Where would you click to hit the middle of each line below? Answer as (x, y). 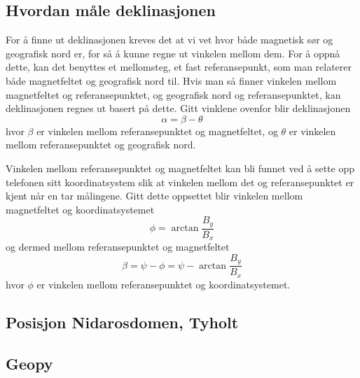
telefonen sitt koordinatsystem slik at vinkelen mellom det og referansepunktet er (180, 182)
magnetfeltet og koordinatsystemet (80, 209)
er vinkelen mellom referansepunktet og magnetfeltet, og (157, 131)
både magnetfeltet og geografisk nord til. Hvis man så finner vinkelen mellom (171, 80)
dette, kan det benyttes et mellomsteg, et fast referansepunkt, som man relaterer (179, 67)
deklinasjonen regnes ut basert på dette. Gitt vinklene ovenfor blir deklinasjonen (178, 108)
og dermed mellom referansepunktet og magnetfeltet (118, 247)
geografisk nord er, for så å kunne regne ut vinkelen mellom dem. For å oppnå (173, 53)
